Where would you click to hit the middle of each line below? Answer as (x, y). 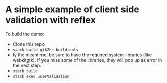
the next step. (27, 65)
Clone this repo (28, 44)
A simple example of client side (72, 9)
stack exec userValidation (41, 76)
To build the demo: (25, 34)
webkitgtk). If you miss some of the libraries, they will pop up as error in (87, 60)
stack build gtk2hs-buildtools (46, 50)
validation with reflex (51, 20)
